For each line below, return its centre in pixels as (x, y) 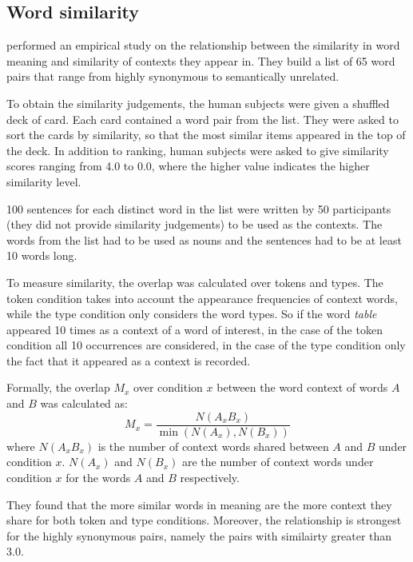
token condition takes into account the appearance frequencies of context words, (202, 298)
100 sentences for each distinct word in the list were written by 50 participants (199, 208)
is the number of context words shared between (213, 446)
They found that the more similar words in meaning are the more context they (199, 504)
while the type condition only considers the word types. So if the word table (192, 314)
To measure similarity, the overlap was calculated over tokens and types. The (195, 282)
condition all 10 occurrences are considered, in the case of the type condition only (206, 345)
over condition (168, 387)
